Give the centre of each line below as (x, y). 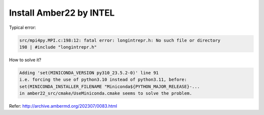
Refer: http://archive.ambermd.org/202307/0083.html (63, 106)
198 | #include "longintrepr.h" (58, 47)
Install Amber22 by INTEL (62, 13)
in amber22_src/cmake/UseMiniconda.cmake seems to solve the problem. (106, 93)
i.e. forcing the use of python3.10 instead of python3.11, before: (103, 80)
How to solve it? (25, 60)
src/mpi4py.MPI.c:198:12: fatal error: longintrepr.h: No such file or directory (120, 40)
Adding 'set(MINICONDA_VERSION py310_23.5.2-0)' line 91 (89, 73)
